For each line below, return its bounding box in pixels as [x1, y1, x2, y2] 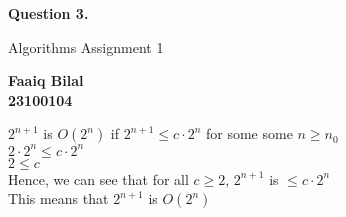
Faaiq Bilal [8, 70, 84, 91]
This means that [8, 188, 109, 209]
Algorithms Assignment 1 [8, 36, 164, 57]
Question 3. [8, 3, 89, 23]
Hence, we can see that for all [8, 168, 189, 189]
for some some [205, 123, 293, 144]
